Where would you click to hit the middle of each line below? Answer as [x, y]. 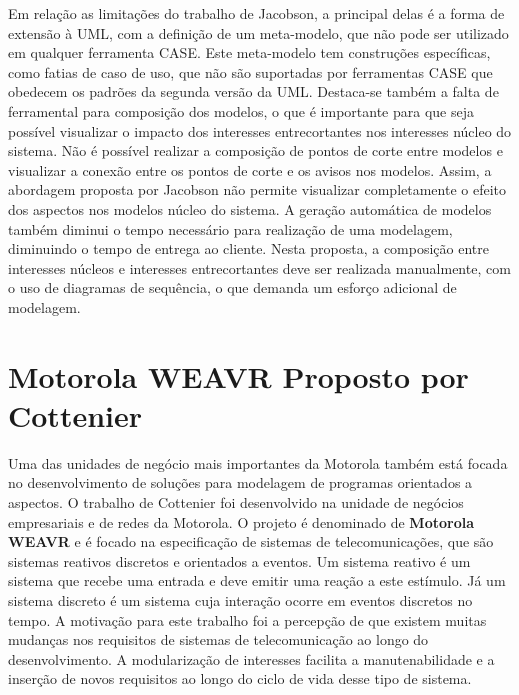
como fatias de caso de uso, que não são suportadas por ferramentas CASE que [250, 71]
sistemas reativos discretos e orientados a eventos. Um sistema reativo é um [239, 560]
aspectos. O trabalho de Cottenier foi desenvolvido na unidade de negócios [236, 502]
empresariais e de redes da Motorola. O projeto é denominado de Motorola [241, 521]
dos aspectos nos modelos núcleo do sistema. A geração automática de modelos [250, 208]
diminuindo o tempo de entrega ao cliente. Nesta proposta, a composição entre [248, 248]
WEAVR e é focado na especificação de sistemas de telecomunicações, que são [251, 541]
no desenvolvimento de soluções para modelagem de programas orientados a [240, 482]
